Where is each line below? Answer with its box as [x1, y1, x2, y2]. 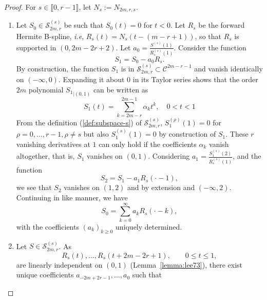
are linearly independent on [16, 259, 103, 270]
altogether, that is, [16, 151, 75, 161]
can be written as [93, 84, 148, 95]
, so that [195, 30, 221, 41]
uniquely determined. [116, 221, 182, 232]
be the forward [198, 20, 245, 30]
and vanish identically [194, 63, 263, 73]
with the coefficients [16, 221, 79, 232]
